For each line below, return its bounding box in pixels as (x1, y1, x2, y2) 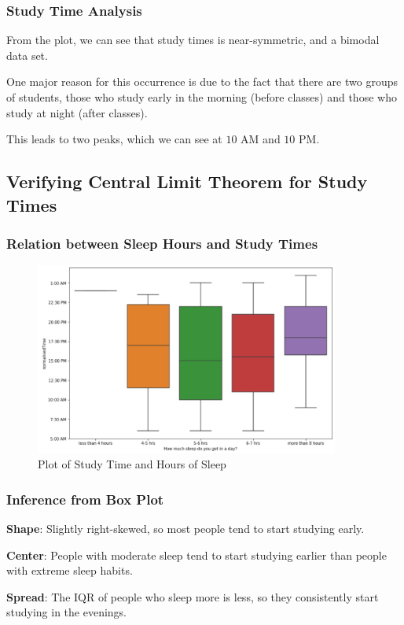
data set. (6, 46, 48, 63)
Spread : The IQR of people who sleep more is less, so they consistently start (6, 588, 379, 605)
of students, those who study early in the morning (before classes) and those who (6, 89, 397, 105)
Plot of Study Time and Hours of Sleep (38, 456, 226, 472)
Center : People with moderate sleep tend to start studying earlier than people (6, 546, 387, 563)
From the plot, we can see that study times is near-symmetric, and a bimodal (6, 31, 380, 48)
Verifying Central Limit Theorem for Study (6, 169, 368, 194)
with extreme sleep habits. (6, 562, 133, 579)
